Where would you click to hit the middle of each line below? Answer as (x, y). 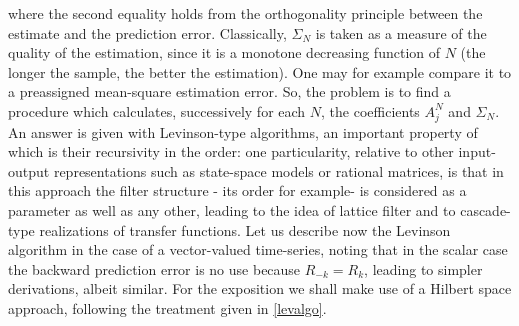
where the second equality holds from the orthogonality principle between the (245, 13)
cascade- (485, 210)
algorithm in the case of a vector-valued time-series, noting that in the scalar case (258, 249)
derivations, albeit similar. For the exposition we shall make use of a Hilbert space (260, 288)
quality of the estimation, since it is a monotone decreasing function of (224, 52)
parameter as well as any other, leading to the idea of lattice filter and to (232, 210)
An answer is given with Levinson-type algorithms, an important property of (243, 131)
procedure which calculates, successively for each (157, 110)
